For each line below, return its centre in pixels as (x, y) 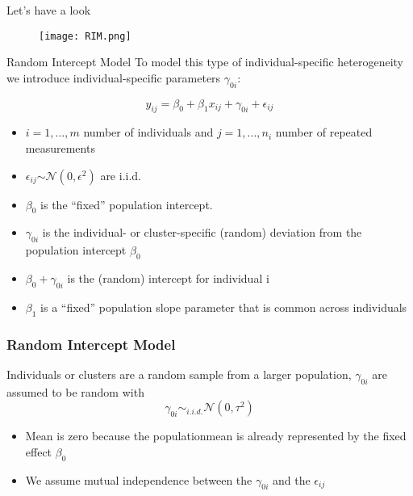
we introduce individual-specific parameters (114, 77)
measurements (60, 148)
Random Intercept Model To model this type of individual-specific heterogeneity (205, 62)
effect (39, 451)
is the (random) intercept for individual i (168, 278)
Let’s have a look (49, 10)
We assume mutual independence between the (139, 479)
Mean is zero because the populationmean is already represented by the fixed (216, 436)
